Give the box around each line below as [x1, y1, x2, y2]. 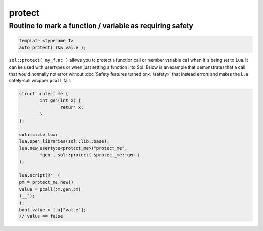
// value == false [19, 213, 63, 219]
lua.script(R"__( [19, 173, 61, 178]
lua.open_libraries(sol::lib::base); [19, 139, 110, 144]
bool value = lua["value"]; [19, 207, 86, 212]
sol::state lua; [19, 132, 58, 137]
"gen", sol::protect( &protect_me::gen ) [39, 152, 140, 158]
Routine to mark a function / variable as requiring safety [9, 21, 193, 30]
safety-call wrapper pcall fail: [9, 78, 71, 84]
